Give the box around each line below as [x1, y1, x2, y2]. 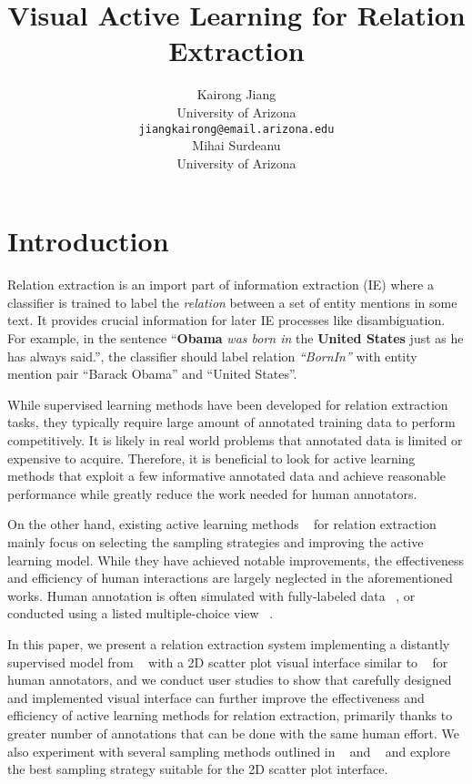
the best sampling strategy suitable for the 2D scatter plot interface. [7, 759, 388, 779]
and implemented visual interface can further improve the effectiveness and [7, 687, 425, 707]
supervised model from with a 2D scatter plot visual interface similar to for [7, 652, 448, 671]
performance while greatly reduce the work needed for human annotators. [7, 484, 417, 503]
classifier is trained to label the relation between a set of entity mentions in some [7, 292, 457, 311]
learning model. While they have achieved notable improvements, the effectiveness [7, 550, 464, 569]
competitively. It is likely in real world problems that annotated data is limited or [7, 431, 463, 450]
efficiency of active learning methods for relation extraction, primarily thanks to [7, 706, 453, 725]
